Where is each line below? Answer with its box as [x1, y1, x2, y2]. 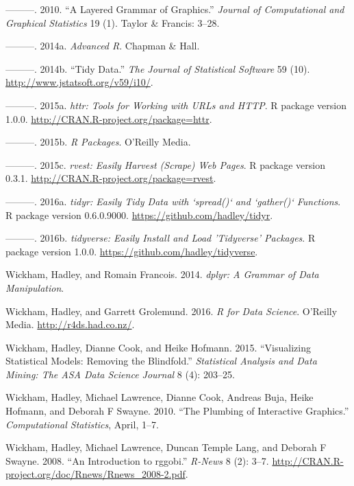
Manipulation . [5, 280, 64, 294]
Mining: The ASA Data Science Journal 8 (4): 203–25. [5, 367, 235, 381]
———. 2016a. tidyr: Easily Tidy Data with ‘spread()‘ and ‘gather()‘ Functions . [5, 194, 341, 208]
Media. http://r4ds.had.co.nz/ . [5, 317, 135, 332]
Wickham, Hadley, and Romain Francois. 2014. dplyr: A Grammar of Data [5, 267, 319, 281]
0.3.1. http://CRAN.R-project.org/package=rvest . [5, 171, 216, 185]
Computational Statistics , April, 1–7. [5, 417, 159, 431]
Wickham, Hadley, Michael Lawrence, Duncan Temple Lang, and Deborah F [5, 440, 327, 454]
